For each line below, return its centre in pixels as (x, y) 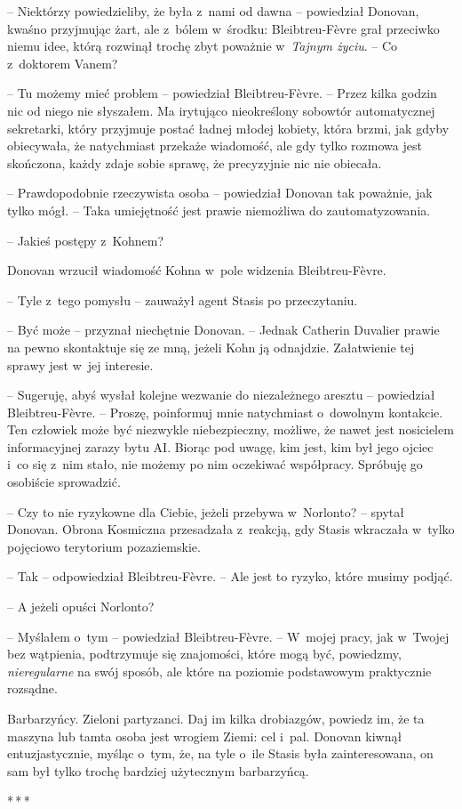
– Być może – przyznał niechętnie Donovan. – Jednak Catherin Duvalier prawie (223, 330)
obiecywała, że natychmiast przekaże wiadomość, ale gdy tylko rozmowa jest (215, 146)
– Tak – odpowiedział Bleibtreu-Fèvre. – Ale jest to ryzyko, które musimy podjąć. (230, 576)
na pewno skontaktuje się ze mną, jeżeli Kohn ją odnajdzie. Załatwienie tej (211, 347)
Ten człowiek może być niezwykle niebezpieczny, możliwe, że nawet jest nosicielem (231, 429)
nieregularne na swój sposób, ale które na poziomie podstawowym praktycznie (219, 671)
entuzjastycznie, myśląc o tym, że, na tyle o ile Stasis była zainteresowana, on (220, 753)
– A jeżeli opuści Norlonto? (81, 607)
